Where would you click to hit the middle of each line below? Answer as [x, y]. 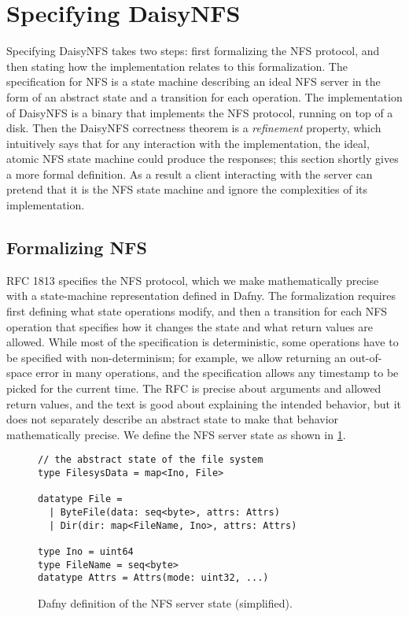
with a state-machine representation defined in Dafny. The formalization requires [201, 296]
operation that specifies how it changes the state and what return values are [190, 326]
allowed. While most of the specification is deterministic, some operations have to [203, 342]
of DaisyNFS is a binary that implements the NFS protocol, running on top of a [200, 112]
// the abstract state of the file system [151, 460]
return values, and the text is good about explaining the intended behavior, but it [204, 403]
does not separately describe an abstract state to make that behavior [173, 419]
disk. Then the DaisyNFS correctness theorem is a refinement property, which [194, 128]
